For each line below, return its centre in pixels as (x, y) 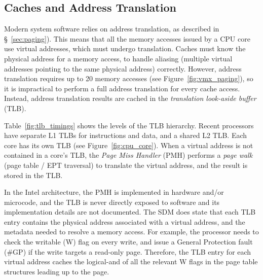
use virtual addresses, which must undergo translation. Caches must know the (125, 48)
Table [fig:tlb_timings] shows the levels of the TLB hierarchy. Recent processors (129, 125)
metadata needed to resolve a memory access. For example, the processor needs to (131, 232)
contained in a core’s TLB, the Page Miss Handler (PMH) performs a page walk (128, 155)
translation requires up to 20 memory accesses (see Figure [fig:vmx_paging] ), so (129, 78)
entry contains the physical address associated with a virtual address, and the (125, 221)
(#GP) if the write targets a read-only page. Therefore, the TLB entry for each (128, 251)
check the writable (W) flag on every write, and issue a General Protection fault (128, 242)
